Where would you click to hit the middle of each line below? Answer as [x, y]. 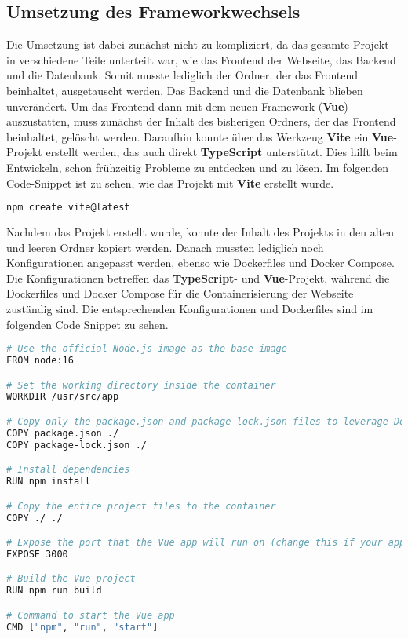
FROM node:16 [40, 361]
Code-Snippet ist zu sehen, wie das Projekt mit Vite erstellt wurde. [170, 183]
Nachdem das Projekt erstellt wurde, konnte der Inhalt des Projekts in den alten [200, 232]
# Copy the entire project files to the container [141, 506]
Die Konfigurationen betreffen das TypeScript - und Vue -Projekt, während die [198, 278]
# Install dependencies [68, 470]
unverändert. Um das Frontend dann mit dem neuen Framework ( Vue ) [177, 106]
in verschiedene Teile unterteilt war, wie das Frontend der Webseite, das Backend [201, 59]
